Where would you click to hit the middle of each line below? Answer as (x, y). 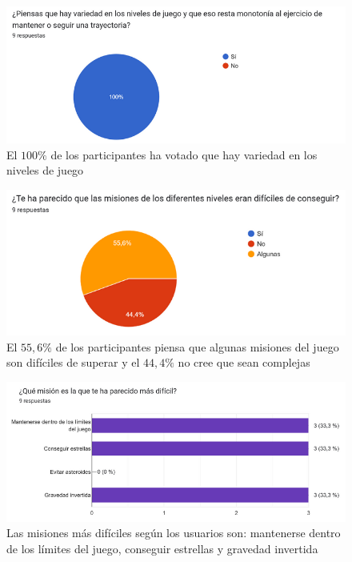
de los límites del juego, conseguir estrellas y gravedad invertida (162, 548)
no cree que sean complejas (244, 362)
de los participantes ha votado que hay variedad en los (184, 154)
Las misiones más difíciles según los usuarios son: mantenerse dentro (174, 533)
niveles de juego (45, 170)
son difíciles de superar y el (73, 362)
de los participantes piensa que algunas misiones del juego (197, 346)
